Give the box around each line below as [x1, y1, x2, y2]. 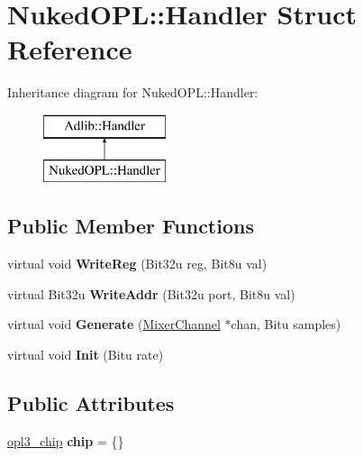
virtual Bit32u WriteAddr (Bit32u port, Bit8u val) [7, 284, 295, 303]
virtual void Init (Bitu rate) [7, 345, 164, 364]
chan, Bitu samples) [231, 315, 341, 334]
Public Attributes [7, 389, 175, 417]
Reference [7, 31, 132, 68]
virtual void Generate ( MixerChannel [7, 315, 221, 334]
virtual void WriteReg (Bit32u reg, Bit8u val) [7, 254, 268, 273]
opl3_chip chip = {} [7, 431, 124, 450]
